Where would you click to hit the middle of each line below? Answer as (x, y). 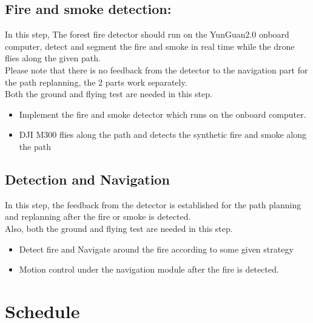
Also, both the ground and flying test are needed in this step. (119, 228)
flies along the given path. (53, 58)
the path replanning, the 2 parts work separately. (96, 82)
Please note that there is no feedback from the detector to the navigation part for (156, 70)
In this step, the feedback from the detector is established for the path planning (153, 204)
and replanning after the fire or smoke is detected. (98, 216)
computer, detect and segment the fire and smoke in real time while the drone (150, 46)
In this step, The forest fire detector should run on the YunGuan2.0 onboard (147, 34)
